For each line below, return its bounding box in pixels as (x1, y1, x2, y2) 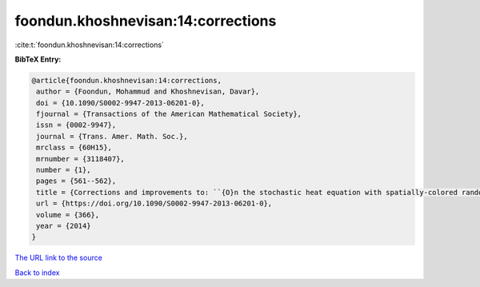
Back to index (14, 268, 60, 277)
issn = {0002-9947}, (36, 121, 117, 130)
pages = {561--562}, (36, 177, 117, 185)
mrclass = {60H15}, (36, 143, 112, 152)
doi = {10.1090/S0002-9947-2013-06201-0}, (36, 98, 206, 107)
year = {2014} (36, 221, 91, 230)
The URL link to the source (14, 253, 103, 263)
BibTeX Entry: (14, 54, 62, 64)
